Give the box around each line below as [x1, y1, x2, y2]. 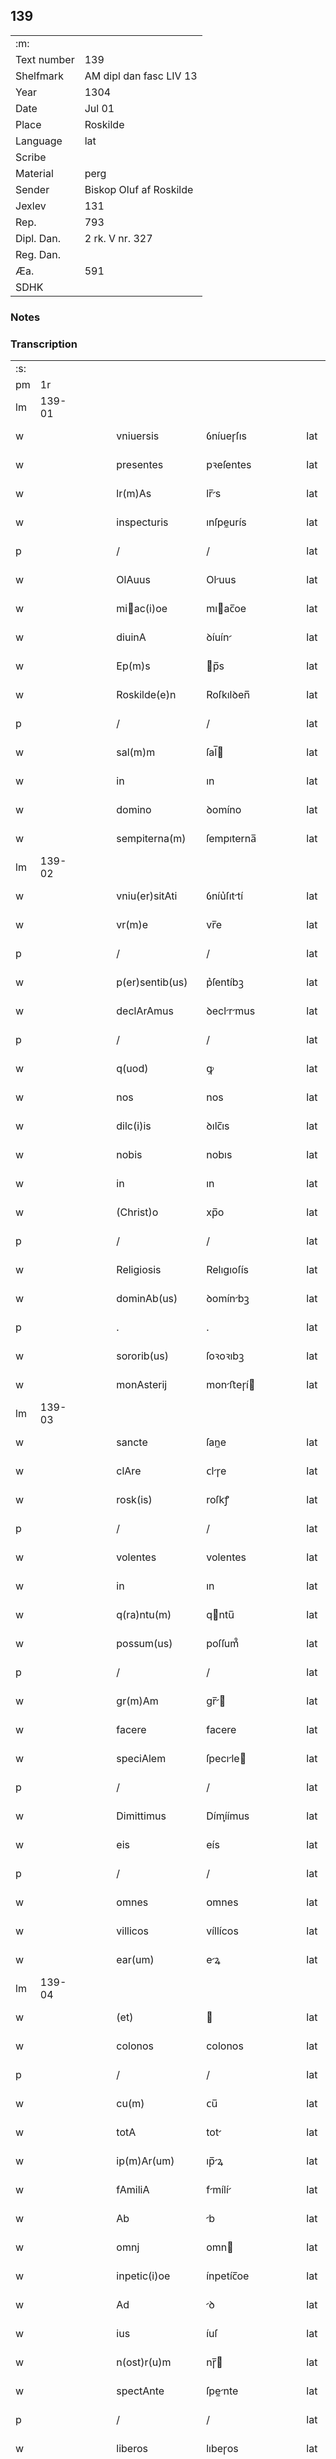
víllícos [206, 1924, 239, 1938]
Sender [15, 182, 50, 196]
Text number [15, 52, 75, 66]
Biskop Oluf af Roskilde [84, 182, 194, 196]
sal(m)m [116, 745, 156, 759]
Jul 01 [84, 101, 115, 115]
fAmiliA [116, 2183, 150, 2197]
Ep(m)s [116, 659, 151, 673]
